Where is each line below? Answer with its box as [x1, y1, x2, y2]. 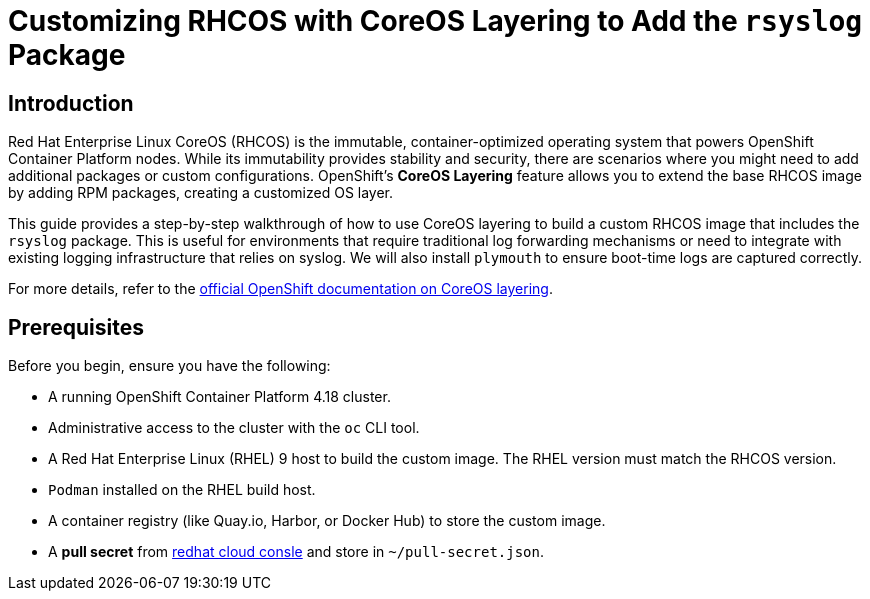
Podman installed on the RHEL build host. [48, 481, 316, 499]
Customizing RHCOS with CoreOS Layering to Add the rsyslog [8, 4, 863, 38]
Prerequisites [8, 314, 144, 340]
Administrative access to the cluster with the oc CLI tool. [48, 419, 420, 437]
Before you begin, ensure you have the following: [8, 357, 331, 375]
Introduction [8, 90, 134, 116]
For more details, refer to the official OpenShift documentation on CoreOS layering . [8, 280, 553, 298]
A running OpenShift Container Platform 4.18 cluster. [48, 388, 391, 406]
